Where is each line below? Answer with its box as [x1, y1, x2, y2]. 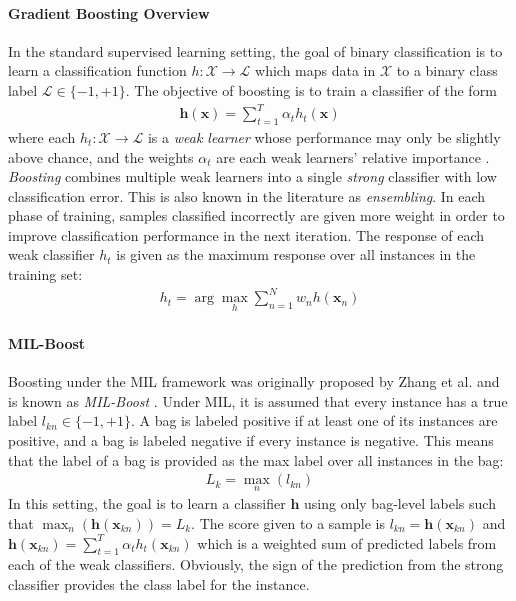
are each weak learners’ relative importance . [216, 146, 490, 167]
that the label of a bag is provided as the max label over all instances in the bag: [8, 449, 504, 470]
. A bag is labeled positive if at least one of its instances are [130, 410, 498, 431]
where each [8, 126, 76, 147]
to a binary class [396, 60, 498, 81]
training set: [8, 264, 83, 285]
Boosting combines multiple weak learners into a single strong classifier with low [8, 166, 497, 187]
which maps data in [255, 60, 376, 81]
